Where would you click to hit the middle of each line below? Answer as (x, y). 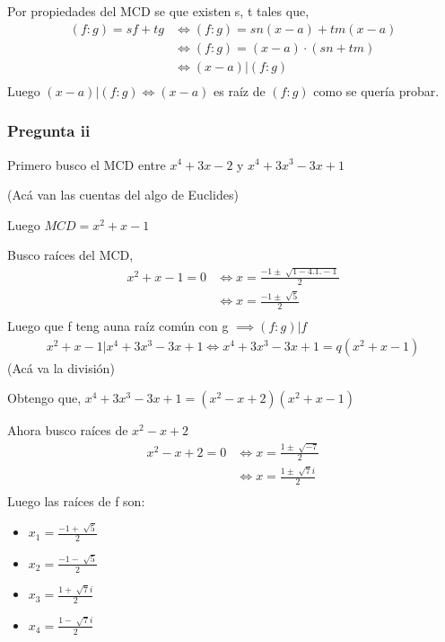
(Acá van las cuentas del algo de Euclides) (123, 195)
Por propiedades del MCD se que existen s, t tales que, (158, 11)
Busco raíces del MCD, (70, 255)
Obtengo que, (44, 398)
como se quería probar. (376, 90)
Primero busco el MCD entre (87, 164)
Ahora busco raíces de (68, 430)
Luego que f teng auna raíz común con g (118, 326)
